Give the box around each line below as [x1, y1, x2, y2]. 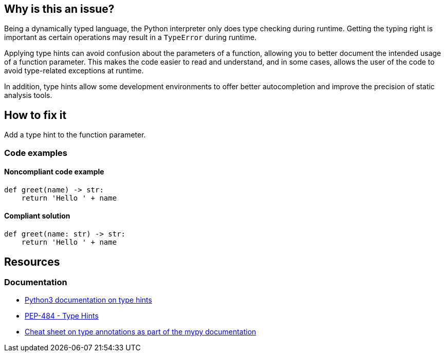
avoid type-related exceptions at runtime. [4, 66, 144, 75]
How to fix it [4, 108, 67, 122]
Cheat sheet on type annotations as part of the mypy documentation [25, 327, 256, 337]
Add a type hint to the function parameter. [4, 130, 146, 140]
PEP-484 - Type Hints [25, 311, 99, 321]
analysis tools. [4, 91, 52, 100]
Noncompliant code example [4, 167, 104, 176]
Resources [4, 255, 60, 268]
